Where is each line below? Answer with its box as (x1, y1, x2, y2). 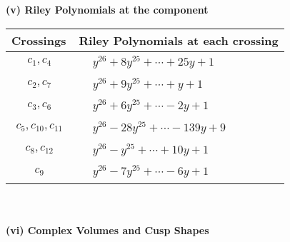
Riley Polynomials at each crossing (79, 31, 279, 49)
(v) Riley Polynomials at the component (6, 2, 209, 16)
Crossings (11, 31, 66, 49)
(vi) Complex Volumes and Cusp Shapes (6, 222, 209, 237)
